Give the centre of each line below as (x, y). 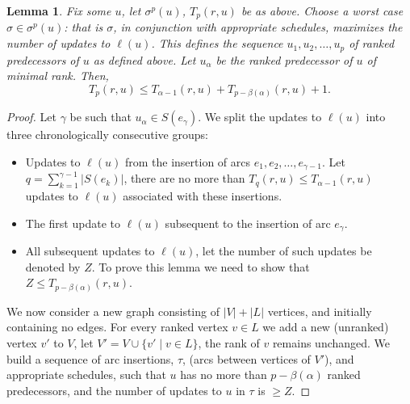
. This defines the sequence (217, 43)
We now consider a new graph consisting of (113, 311)
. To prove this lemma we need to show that (201, 266)
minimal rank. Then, (58, 76)
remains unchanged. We (331, 342)
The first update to (73, 223)
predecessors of (43, 59)
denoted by (53, 266)
